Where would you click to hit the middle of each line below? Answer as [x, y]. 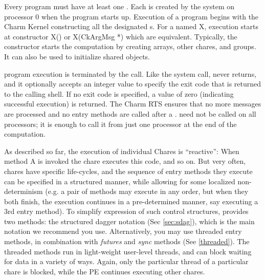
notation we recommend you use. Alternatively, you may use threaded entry [123, 231]
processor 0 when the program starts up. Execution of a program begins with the [131, 16]
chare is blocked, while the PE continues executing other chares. [105, 271]
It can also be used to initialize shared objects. [77, 56]
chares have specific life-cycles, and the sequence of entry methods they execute [128, 171]
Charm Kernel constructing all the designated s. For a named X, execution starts [131, 26]
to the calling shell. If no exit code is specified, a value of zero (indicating [119, 93]
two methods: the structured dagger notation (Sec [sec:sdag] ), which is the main [129, 221]
